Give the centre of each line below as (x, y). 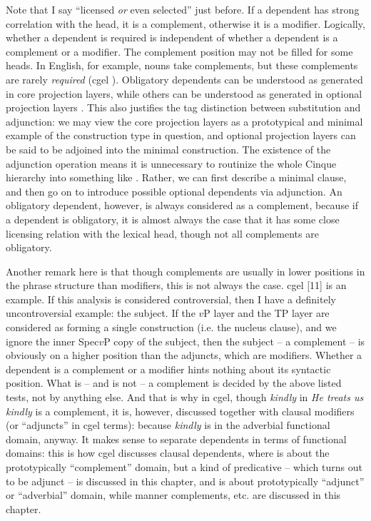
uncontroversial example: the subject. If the (101, 313)
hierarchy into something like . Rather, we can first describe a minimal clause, (176, 177)
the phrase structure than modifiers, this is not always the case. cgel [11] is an (176, 285)
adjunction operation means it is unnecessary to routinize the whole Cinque (171, 163)
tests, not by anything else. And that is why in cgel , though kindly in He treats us (185, 397)
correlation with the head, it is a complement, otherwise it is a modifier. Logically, (185, 23)
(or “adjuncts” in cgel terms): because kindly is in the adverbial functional (168, 425)
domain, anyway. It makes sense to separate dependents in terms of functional (176, 439)
